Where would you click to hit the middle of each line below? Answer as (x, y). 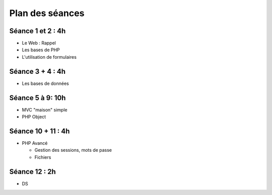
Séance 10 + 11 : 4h (40, 131)
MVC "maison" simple (45, 110)
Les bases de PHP (41, 50)
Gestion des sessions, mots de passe (73, 150)
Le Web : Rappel (39, 43)
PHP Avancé (35, 143)
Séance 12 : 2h (33, 172)
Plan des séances (47, 13)
